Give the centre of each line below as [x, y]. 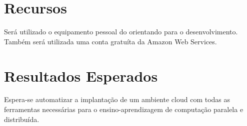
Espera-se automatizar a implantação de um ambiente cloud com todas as [117, 99]
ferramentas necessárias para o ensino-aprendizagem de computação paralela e [124, 109]
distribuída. [22, 119]
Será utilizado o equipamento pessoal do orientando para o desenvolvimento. [121, 32]
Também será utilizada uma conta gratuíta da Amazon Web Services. [110, 41]
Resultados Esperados [81, 75]
